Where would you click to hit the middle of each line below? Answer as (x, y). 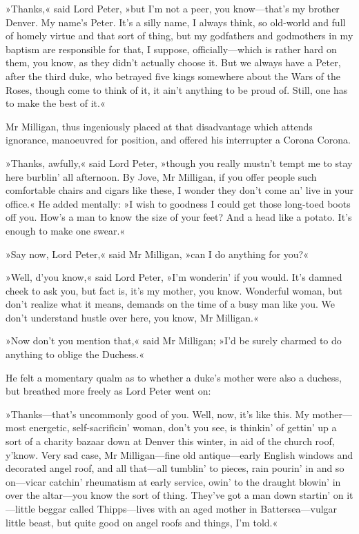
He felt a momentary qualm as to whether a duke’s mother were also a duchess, (174, 377)
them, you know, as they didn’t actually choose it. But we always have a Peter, (173, 62)
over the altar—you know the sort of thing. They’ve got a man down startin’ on (175, 495)
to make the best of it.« (56, 103)
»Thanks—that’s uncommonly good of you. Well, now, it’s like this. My (157, 414)
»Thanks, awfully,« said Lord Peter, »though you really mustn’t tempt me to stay (179, 162)
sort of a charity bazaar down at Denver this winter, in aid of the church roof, (170, 441)
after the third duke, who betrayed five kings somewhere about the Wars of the (173, 76)
